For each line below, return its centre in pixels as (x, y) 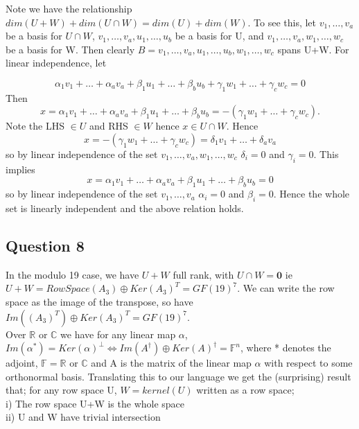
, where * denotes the (286, 348)
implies (20, 169)
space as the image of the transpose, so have (99, 301)
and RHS (108, 126)
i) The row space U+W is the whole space (95, 403)
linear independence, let (56, 63)
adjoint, (22, 363)
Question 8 (45, 245)
